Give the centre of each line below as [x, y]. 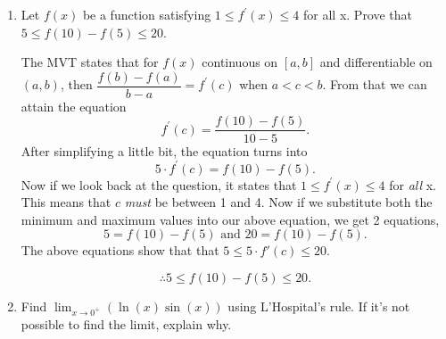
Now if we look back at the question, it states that [159, 184]
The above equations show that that [120, 250]
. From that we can [375, 84]
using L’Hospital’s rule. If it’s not [319, 306]
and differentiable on [376, 62]
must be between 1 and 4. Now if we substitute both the [278, 202]
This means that [66, 202]
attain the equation [74, 106]
